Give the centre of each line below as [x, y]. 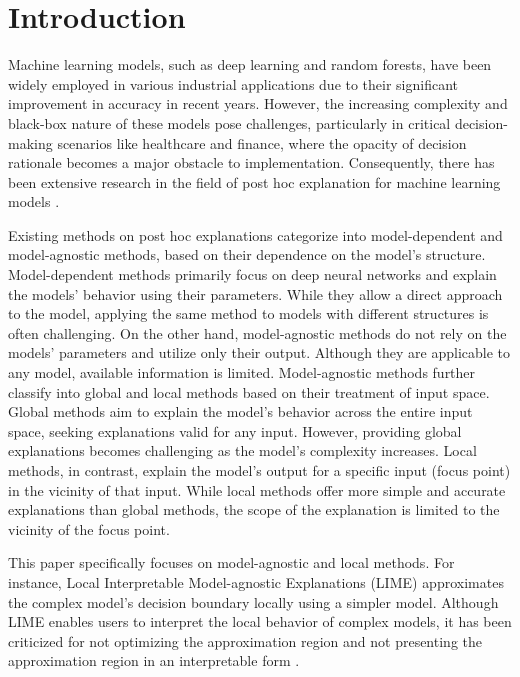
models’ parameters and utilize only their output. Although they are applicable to [259, 352]
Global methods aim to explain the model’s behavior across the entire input [240, 411]
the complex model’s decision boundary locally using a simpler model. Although [253, 601]
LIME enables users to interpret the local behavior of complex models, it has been [260, 621]
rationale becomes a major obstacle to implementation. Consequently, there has [251, 162]
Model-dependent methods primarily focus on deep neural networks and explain [252, 274]
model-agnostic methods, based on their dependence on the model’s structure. [247, 254]
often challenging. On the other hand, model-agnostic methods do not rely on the [257, 332]
